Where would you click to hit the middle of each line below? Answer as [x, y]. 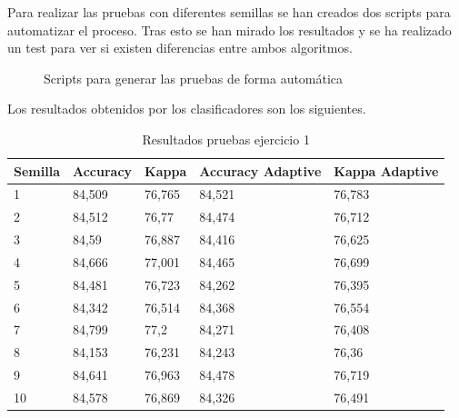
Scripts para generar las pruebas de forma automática [194, 78]
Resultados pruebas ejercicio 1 [226, 139]
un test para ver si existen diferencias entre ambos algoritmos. [180, 48]
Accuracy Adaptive [260, 170]
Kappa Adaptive [386, 170]
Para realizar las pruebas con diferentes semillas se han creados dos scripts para [229, 12]
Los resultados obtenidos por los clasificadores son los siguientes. [187, 109]
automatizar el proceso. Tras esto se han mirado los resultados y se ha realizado [229, 30]
